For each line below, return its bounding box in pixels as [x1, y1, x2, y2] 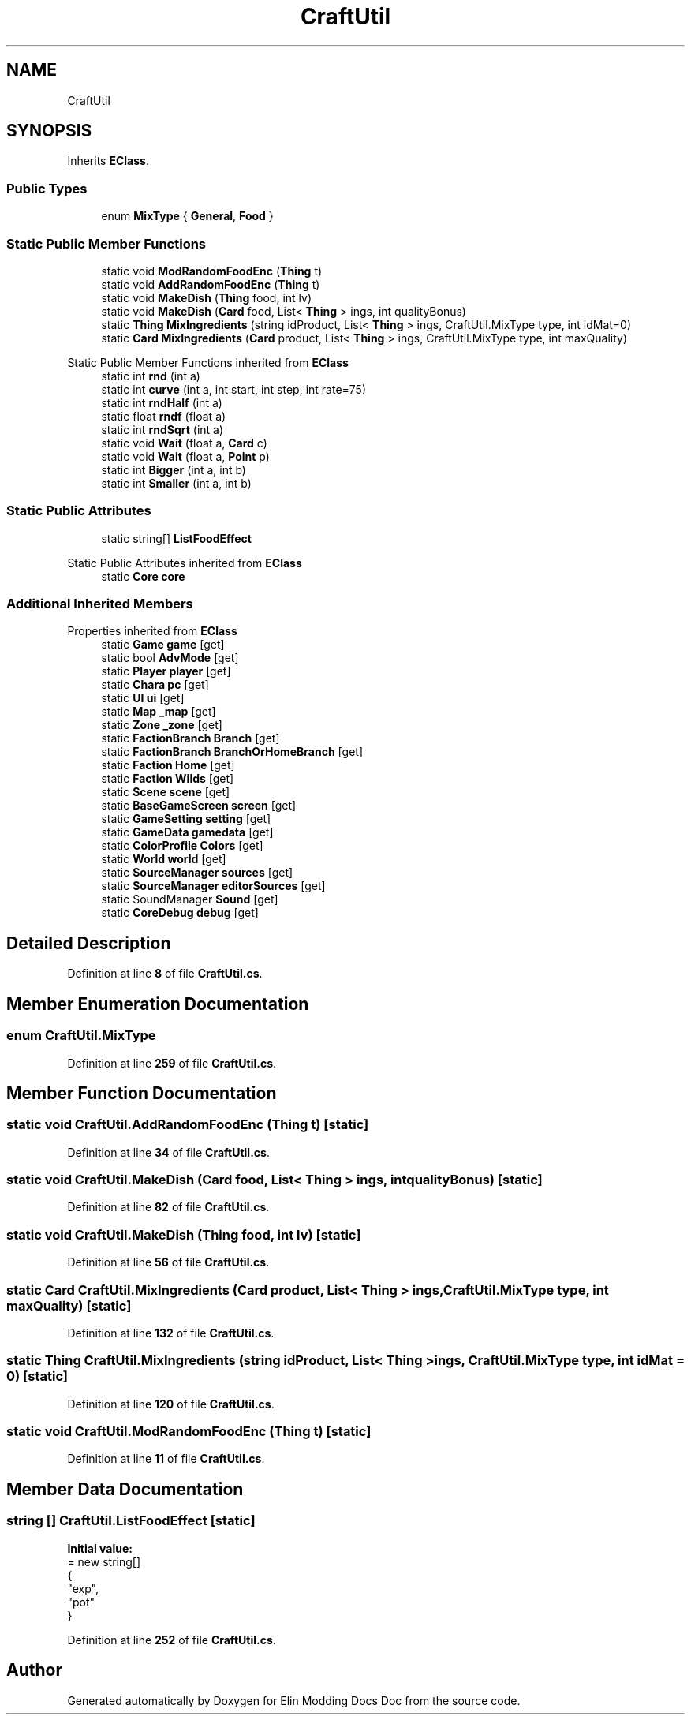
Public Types [6, 180, 88, 196]
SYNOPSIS [6, 121, 92, 141]
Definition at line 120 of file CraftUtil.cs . [67, 1397, 275, 1411]
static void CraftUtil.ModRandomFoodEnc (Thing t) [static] [6, 1423, 372, 1440]
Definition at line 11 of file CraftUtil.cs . [67, 1452, 265, 1466]
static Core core [101, 569, 185, 583]
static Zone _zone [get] [101, 718, 222, 732]
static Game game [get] [101, 638, 225, 652]
